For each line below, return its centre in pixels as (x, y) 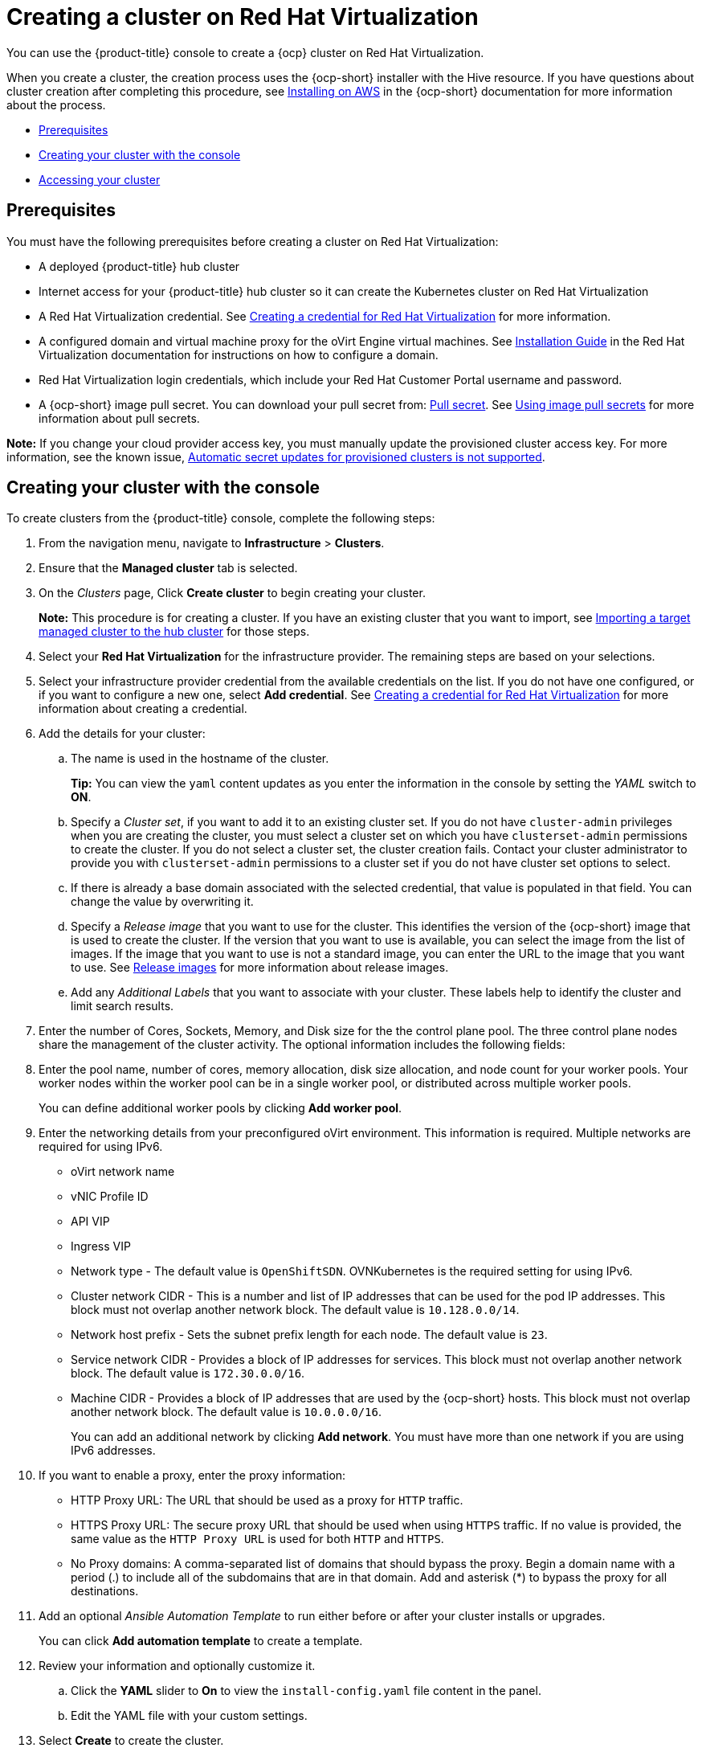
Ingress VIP (101, 1246)
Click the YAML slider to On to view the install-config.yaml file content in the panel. (306, 1691)
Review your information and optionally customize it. (177, 1666)
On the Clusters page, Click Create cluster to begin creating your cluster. (232, 593)
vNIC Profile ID (110, 1197)
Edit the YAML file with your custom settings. (189, 1716)
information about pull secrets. (119, 418)
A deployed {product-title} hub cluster (139, 266)
